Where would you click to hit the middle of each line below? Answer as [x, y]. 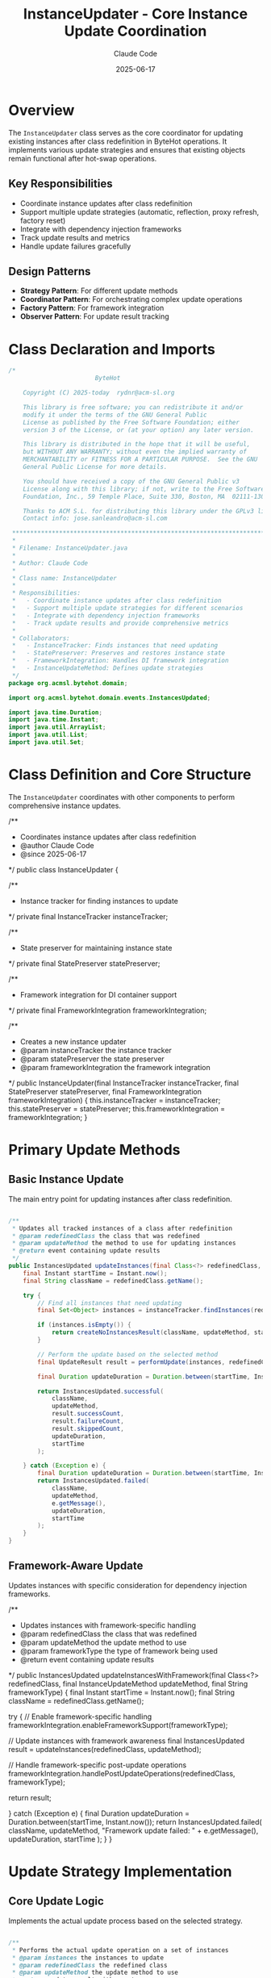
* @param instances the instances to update [88, 1958]
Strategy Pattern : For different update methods [99, 291]
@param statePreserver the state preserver [92, 1059]
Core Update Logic [56, 1901]
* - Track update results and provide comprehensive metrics [120, 623]
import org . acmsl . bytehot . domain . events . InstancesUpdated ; [110, 698]
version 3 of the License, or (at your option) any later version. [138, 430]
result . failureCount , [88, 1421]
